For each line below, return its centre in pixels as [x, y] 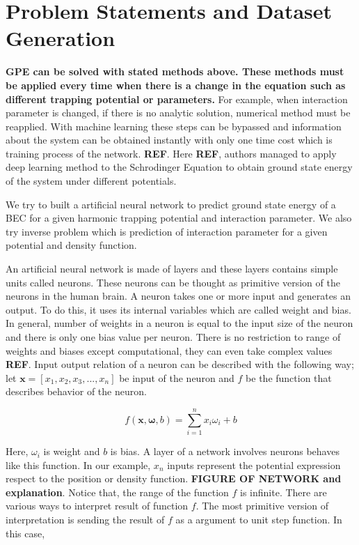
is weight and [72, 451]
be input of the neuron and [177, 377]
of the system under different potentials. [91, 181]
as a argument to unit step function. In [259, 520]
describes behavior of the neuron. [76, 391]
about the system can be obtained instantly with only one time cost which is [169, 140]
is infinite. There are [284, 492]
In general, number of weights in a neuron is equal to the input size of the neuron [179, 323]
